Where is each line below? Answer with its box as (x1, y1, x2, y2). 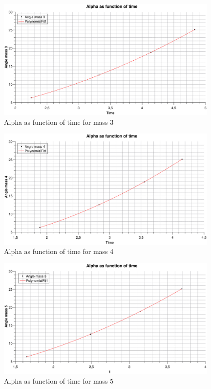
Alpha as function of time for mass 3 (4, 116, 114, 127)
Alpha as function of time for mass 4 (4, 246, 114, 256)
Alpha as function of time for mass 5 (4, 375, 114, 386)
